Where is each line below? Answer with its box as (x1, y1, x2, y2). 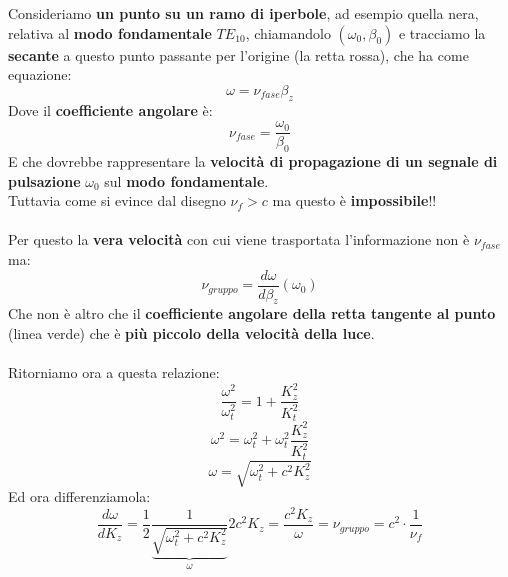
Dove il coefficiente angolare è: (8, 99, 213, 120)
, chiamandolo (245, 22, 331, 43)
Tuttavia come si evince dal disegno (8, 190, 226, 211)
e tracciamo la (398, 22, 486, 43)
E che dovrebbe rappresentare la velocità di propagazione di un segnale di (8, 151, 498, 172)
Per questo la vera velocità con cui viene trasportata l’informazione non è (8, 229, 470, 250)
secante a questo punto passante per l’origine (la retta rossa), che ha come (8, 44, 469, 65)
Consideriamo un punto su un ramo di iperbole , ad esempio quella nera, (8, 3, 479, 23)
